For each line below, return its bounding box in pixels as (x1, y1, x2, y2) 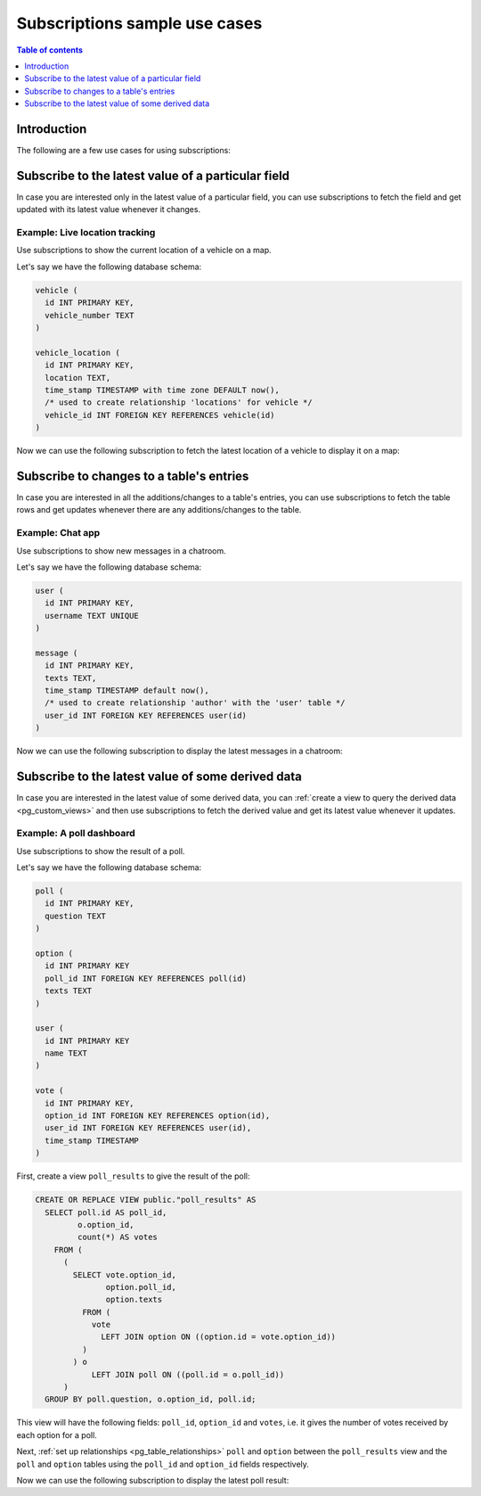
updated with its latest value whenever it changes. (16, 204, 200, 215)
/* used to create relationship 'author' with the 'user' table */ (45, 698, 346, 708)
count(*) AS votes (77, 1232, 158, 1243)
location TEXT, (45, 373, 111, 382)
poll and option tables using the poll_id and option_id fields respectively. (16, 1459, 309, 1469)
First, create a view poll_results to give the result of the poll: (16, 1171, 250, 1181)
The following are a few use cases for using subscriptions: (16, 145, 231, 156)
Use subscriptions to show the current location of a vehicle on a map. (16, 245, 272, 256)
